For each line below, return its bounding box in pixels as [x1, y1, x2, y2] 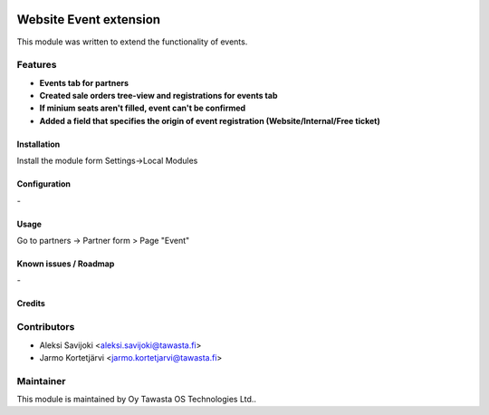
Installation [16, 139, 61, 150]
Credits [16, 298, 45, 309]
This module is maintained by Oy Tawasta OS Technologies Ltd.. [16, 394, 257, 405]
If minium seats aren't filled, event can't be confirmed [39, 102, 246, 113]
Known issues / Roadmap [16, 258, 115, 269]
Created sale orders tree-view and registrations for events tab [39, 91, 278, 101]
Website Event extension [16, 12, 161, 27]
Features [16, 59, 57, 72]
